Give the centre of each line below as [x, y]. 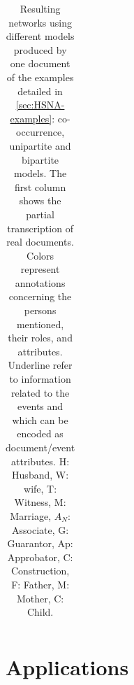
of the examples [40, 77]
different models [40, 36]
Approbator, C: [40, 557]
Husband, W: [40, 475]
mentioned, [40, 324]
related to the [40, 392]
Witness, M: [40, 502]
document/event [40, 447]
